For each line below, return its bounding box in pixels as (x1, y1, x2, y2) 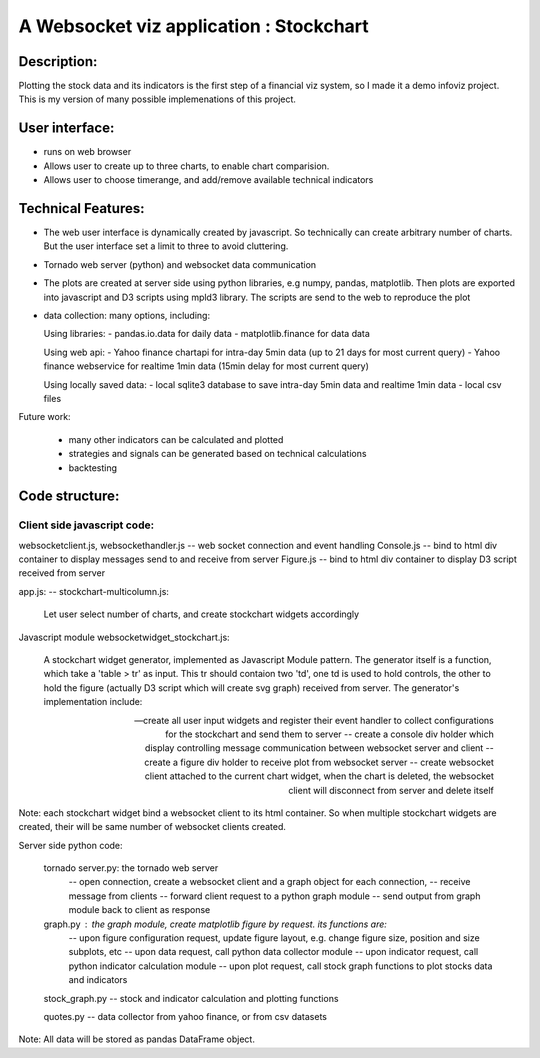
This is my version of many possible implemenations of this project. (18, 93, 297, 105)
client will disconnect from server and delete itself (288, 784, 494, 796)
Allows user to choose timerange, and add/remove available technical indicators (43, 174, 374, 186)
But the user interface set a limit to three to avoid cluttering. (43, 240, 289, 252)
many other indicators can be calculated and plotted (68, 433, 284, 445)
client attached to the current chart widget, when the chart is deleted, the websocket (144, 770, 494, 782)
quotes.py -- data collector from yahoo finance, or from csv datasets (43, 1011, 327, 1022)
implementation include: (43, 696, 143, 708)
